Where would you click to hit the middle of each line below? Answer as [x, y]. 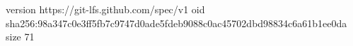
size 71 [20, 37]
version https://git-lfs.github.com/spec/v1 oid [105, 9]
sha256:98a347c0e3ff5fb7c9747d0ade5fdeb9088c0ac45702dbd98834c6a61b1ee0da [176, 23]
